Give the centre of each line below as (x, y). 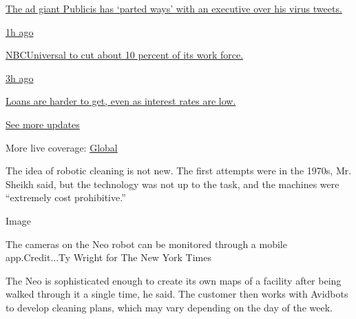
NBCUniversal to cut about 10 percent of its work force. (125, 55)
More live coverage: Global (62, 147)
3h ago (20, 78)
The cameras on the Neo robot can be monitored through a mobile (146, 244)
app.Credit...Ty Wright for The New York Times (108, 257)
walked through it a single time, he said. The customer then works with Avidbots (177, 294)
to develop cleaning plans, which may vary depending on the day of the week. (169, 307)
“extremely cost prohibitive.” (66, 197)
